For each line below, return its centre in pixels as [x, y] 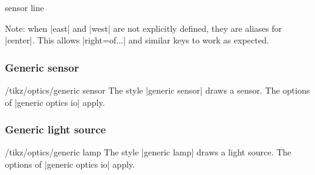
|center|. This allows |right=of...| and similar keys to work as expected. [137, 40]
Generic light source [56, 129]
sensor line [24, 7]
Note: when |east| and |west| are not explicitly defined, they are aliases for [143, 28]
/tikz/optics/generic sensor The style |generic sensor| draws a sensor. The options [157, 90]
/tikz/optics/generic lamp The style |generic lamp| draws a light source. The [148, 152]
